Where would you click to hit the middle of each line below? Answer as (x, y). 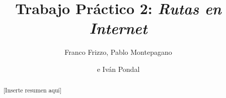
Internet (118, 28)
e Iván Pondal (118, 69)
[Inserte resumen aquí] (32, 90)
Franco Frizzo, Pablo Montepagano (118, 52)
